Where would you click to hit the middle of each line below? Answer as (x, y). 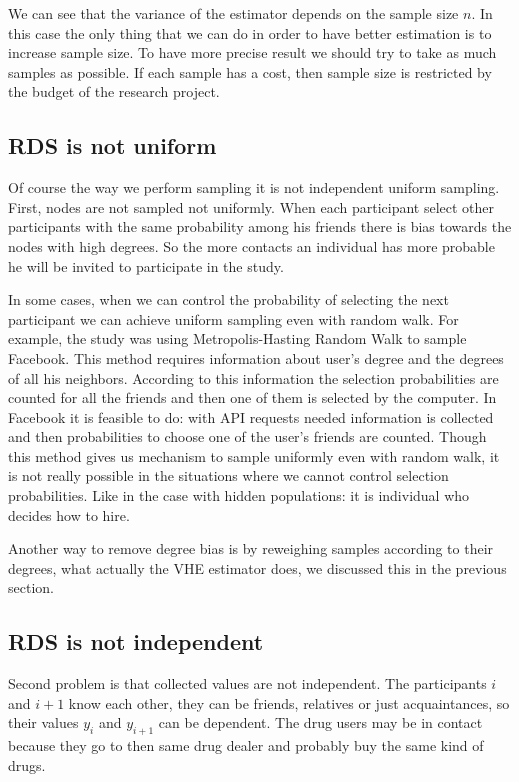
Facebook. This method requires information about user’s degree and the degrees (256, 357)
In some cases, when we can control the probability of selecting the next (228, 299)
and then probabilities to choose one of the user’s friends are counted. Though (247, 436)
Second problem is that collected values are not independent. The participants (247, 683)
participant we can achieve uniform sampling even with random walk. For (233, 318)
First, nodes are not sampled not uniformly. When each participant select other (251, 206)
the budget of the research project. (114, 91)
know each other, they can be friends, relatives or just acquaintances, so (289, 702)
